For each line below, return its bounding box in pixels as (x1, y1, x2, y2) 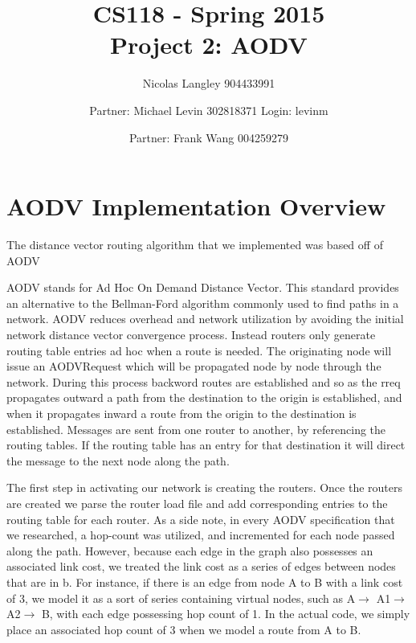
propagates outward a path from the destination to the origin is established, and (6, 389, 402, 406)
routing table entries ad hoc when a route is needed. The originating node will (6, 342, 392, 358)
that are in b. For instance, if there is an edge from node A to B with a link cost (6, 573, 403, 590)
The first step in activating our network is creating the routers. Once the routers (6, 479, 403, 496)
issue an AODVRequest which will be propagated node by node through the (6, 358, 381, 375)
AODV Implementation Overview (6, 190, 386, 223)
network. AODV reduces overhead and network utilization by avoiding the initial (6, 310, 404, 327)
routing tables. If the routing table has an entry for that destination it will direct (6, 436, 406, 453)
